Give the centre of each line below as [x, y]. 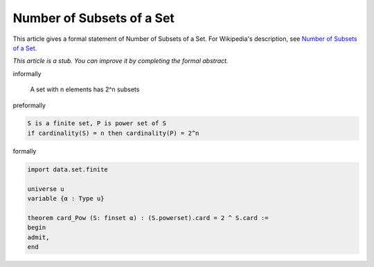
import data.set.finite [68, 169]
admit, [38, 237]
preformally [29, 105]
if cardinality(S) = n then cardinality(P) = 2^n [113, 133]
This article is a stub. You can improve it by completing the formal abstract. [121, 61]
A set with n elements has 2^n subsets [85, 89]
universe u [46, 189]
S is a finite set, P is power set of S [97, 123]
